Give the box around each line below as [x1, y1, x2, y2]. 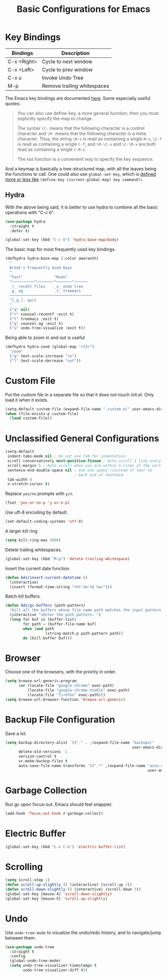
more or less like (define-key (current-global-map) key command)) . [5, 176, 144, 182]
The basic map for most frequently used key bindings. [5, 246, 116, 253]
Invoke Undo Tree [42, 74, 83, 81]
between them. [5, 935, 36, 941]
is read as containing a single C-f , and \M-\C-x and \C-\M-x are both [17, 141, 157, 147]
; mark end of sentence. [74, 472, 126, 477]
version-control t [18, 754, 57, 759]
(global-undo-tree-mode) [9, 959, 61, 964]
